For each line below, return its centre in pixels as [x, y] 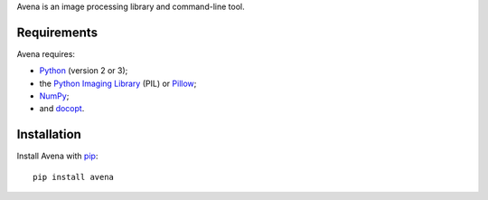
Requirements [57, 32]
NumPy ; [54, 96]
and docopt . [62, 109]
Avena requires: [46, 53]
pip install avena [74, 177]
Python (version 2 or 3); [84, 71]
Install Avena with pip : [57, 156]
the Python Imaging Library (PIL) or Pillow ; [118, 83]
